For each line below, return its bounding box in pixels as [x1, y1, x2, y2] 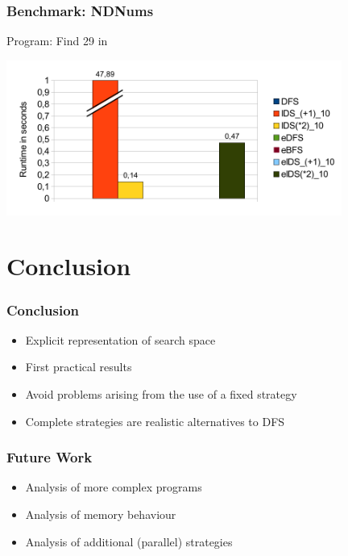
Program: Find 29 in [6, 32, 108, 49]
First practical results [25, 358, 132, 375]
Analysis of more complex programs [25, 479, 202, 495]
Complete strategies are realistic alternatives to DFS [25, 412, 285, 429]
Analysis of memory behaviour [25, 506, 176, 523]
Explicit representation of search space [25, 331, 216, 348]
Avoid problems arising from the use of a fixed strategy [25, 386, 297, 403]
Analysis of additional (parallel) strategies [25, 533, 233, 550]
